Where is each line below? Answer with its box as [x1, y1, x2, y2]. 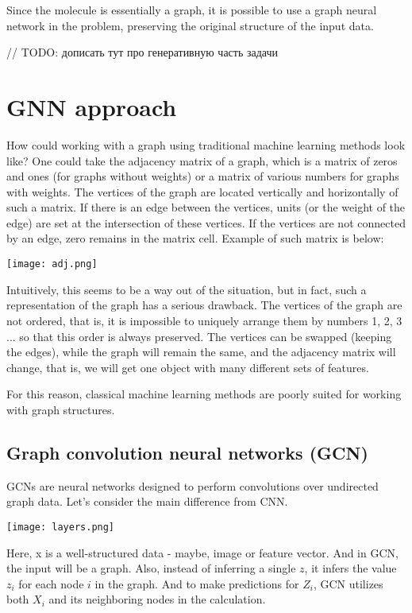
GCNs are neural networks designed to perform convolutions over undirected [6, 477, 379, 494]
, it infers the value [304, 560, 397, 576]
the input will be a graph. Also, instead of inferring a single [6, 560, 296, 576]
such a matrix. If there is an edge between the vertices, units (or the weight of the [6, 199, 406, 215]
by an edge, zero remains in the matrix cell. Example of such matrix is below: [6, 230, 384, 246]
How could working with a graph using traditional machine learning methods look [6, 136, 406, 153]
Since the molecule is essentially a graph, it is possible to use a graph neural [6, 2, 377, 17]
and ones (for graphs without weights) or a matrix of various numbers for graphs [6, 168, 399, 184]
